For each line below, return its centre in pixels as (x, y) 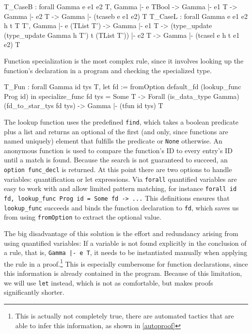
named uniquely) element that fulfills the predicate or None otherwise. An (113, 141)
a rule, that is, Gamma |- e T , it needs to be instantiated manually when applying (126, 252)
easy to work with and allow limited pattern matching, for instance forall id (120, 188)
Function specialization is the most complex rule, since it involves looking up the (124, 60)
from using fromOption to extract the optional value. (83, 217)
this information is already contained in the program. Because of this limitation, (123, 273)
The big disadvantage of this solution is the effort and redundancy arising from (121, 233)
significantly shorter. (34, 292)
